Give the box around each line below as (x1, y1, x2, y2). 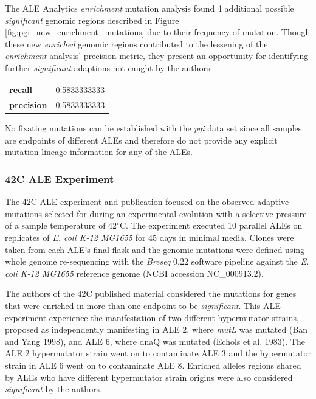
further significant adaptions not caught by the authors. (5, 61, 213, 74)
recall (9, 83, 32, 96)
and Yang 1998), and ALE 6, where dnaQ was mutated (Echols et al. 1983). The (5, 335, 305, 347)
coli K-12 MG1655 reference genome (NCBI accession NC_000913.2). (5, 266, 264, 279)
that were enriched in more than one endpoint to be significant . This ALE (5, 299, 281, 311)
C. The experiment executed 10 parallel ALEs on (119, 219, 303, 232)
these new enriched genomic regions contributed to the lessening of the (5, 37, 268, 50)
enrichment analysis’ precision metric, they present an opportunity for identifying (5, 49, 309, 62)
